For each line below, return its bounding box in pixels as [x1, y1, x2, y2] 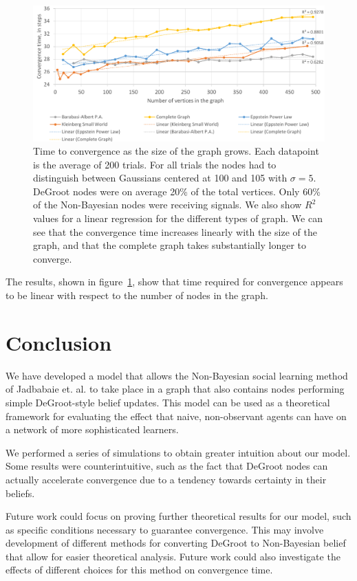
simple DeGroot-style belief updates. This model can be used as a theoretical [6, 395, 330, 409]
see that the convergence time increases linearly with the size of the [33, 224, 317, 239]
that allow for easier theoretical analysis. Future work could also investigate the [6, 549, 340, 563]
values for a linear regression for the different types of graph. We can [33, 211, 323, 226]
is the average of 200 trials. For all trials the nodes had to [33, 157, 277, 171]
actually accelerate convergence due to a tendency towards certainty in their [6, 472, 327, 486]
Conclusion [6, 328, 112, 356]
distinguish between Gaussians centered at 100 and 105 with [33, 171, 288, 185]
